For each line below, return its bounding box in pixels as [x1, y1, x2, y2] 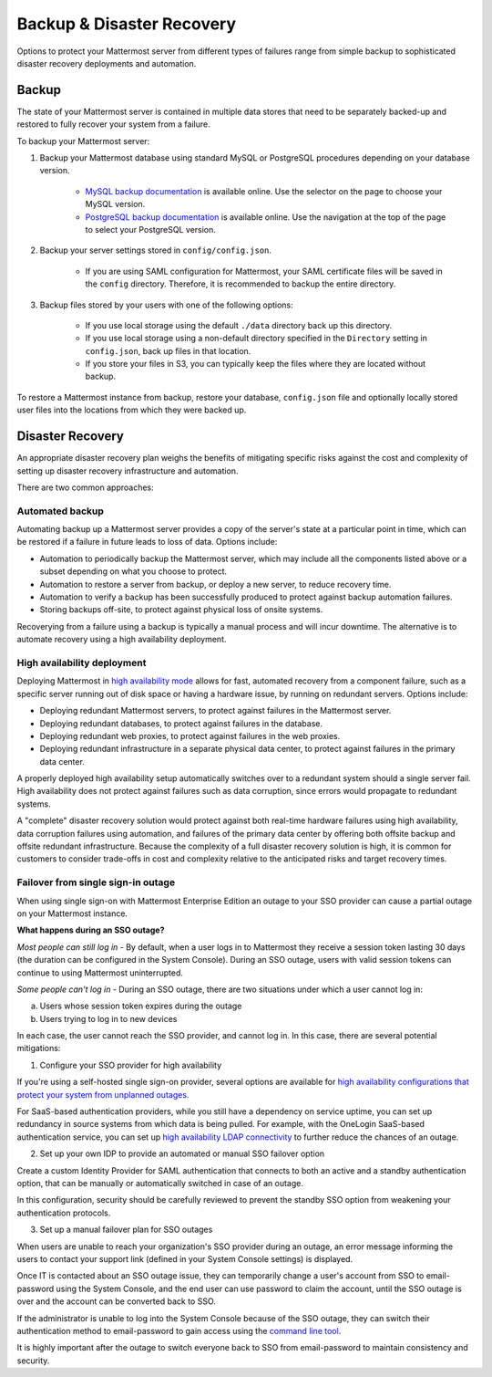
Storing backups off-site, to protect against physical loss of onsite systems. [39, 604, 323, 615]
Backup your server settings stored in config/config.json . [39, 245, 272, 256]
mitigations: [16, 1043, 61, 1054]
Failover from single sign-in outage [16, 876, 176, 889]
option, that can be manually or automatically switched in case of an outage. [16, 1178, 304, 1188]
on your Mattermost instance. [16, 908, 128, 919]
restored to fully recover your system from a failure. [16, 119, 210, 130]
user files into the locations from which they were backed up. [16, 404, 247, 415]
